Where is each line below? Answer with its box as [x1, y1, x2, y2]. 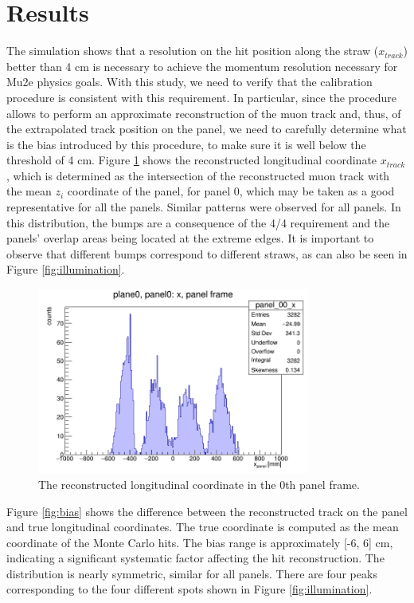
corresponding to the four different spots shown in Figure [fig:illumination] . [6, 581, 373, 597]
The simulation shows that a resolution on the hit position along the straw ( [6, 42, 379, 59]
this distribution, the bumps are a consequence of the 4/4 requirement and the [6, 214, 390, 231]
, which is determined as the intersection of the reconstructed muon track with [6, 167, 390, 183]
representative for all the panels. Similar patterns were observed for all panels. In [6, 199, 401, 215]
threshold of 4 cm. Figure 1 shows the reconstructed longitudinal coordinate [6, 152, 377, 168]
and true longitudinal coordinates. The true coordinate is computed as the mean [6, 518, 399, 535]
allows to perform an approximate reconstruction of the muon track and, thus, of [6, 104, 401, 121]
